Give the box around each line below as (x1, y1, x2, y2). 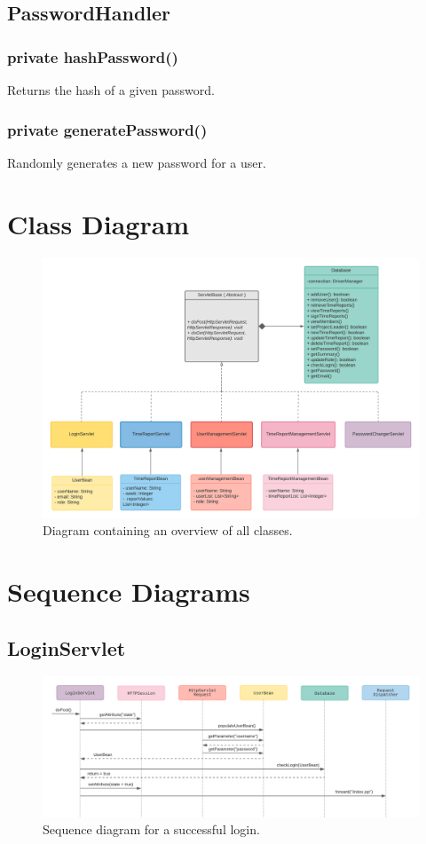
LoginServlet (7, 634, 126, 661)
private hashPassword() (7, 45, 178, 67)
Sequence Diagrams (7, 573, 250, 610)
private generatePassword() (7, 118, 208, 140)
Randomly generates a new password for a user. (7, 153, 266, 171)
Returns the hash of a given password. (7, 81, 215, 99)
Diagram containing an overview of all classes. (43, 521, 293, 540)
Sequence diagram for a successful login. (43, 820, 260, 839)
